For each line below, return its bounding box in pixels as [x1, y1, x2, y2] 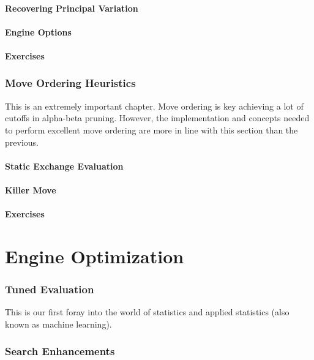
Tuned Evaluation [5, 282, 94, 297]
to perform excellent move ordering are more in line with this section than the [5, 123, 298, 136]
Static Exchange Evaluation [5, 159, 124, 172]
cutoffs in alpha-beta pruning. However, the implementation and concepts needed [5, 111, 310, 124]
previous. [5, 135, 39, 148]
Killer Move [5, 183, 56, 196]
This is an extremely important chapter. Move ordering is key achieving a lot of [5, 99, 304, 112]
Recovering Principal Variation [5, 1, 138, 14]
